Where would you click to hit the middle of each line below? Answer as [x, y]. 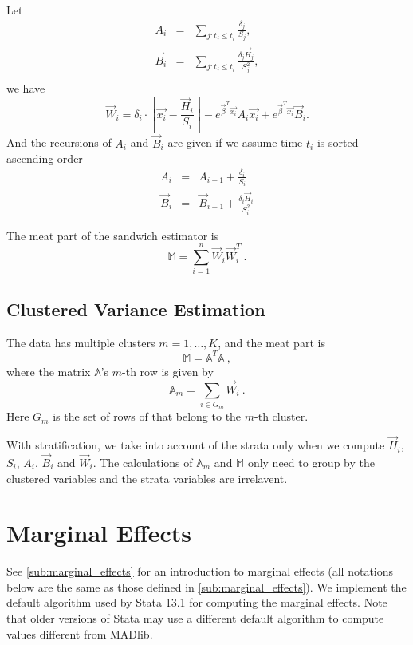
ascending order [45, 158]
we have [26, 88]
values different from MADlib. [80, 633]
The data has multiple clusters [81, 342]
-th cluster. [281, 416]
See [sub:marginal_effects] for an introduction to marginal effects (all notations [200, 571]
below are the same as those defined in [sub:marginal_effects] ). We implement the [206, 586]
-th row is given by [168, 371]
